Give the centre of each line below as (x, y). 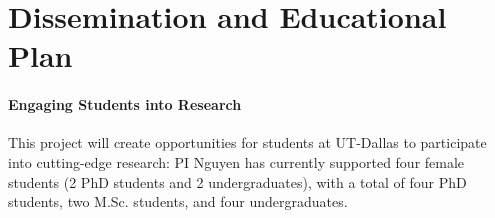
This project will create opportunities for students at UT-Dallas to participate (247, 142)
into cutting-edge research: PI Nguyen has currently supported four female (236, 161)
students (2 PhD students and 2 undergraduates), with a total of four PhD (237, 181)
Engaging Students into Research (125, 104)
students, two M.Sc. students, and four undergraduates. (178, 201)
